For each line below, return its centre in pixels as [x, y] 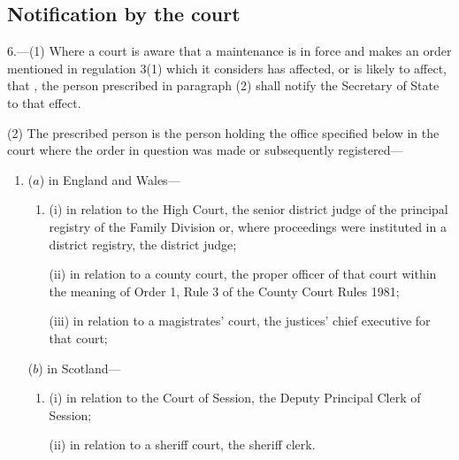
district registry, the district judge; [143, 244]
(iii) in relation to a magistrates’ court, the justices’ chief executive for [240, 321]
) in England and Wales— [110, 179]
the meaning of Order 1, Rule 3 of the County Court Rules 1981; [224, 291]
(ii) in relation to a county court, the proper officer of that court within [243, 274]
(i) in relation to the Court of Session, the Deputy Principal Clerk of [235, 398]
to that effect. [44, 102]
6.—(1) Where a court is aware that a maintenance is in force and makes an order [229, 51]
